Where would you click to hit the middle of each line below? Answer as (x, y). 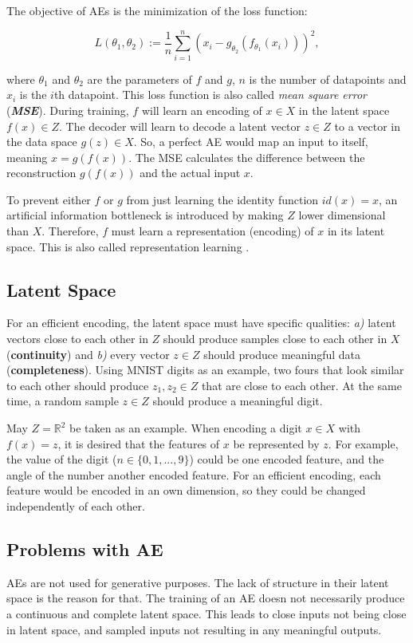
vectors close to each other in (77, 339)
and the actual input (190, 173)
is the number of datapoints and (328, 79)
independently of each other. (76, 505)
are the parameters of (140, 79)
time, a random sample (63, 401)
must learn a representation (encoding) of (212, 231)
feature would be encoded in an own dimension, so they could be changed (186, 490)
